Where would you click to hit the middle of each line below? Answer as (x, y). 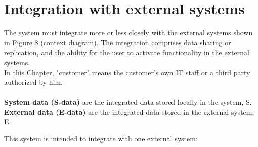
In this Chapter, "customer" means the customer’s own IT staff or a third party (127, 72)
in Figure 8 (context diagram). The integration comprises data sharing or (118, 42)
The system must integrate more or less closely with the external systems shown (128, 33)
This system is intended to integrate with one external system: (101, 139)
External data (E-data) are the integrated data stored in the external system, (129, 111)
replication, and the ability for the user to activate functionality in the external (127, 52)
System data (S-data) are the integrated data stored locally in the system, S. (128, 102)
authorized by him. (33, 82)
